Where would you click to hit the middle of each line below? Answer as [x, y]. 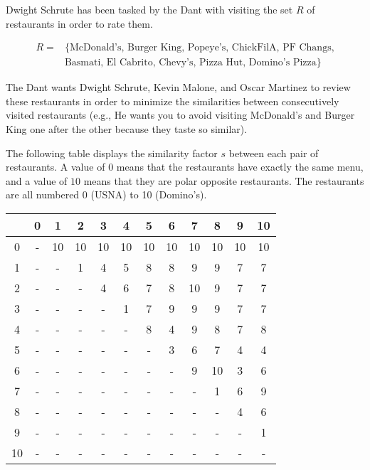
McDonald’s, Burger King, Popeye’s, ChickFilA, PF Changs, [202, 48]
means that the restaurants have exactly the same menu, [240, 167]
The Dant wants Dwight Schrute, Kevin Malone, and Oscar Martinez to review [178, 87]
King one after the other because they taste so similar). [127, 129]
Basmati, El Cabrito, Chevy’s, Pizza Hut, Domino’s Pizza [190, 63]
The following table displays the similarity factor [112, 153]
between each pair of [274, 153]
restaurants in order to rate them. [79, 23]
